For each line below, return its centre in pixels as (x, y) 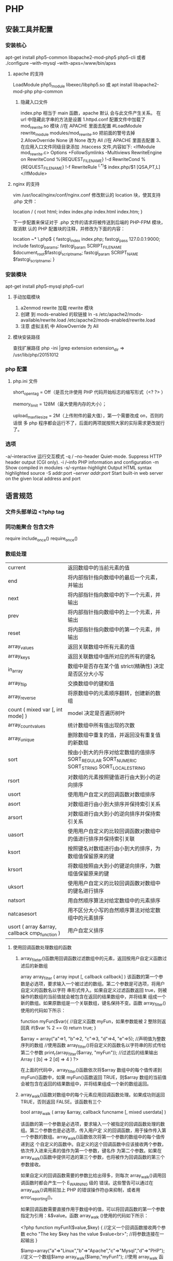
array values (21, 647)
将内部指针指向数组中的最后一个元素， (114, 578)
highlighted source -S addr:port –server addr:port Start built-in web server (84, 473)
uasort (16, 834)
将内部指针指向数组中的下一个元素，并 (114, 595)
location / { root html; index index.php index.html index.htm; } (78, 212)
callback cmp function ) (34, 933)
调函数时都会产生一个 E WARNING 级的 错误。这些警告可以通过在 (87, 1183)
